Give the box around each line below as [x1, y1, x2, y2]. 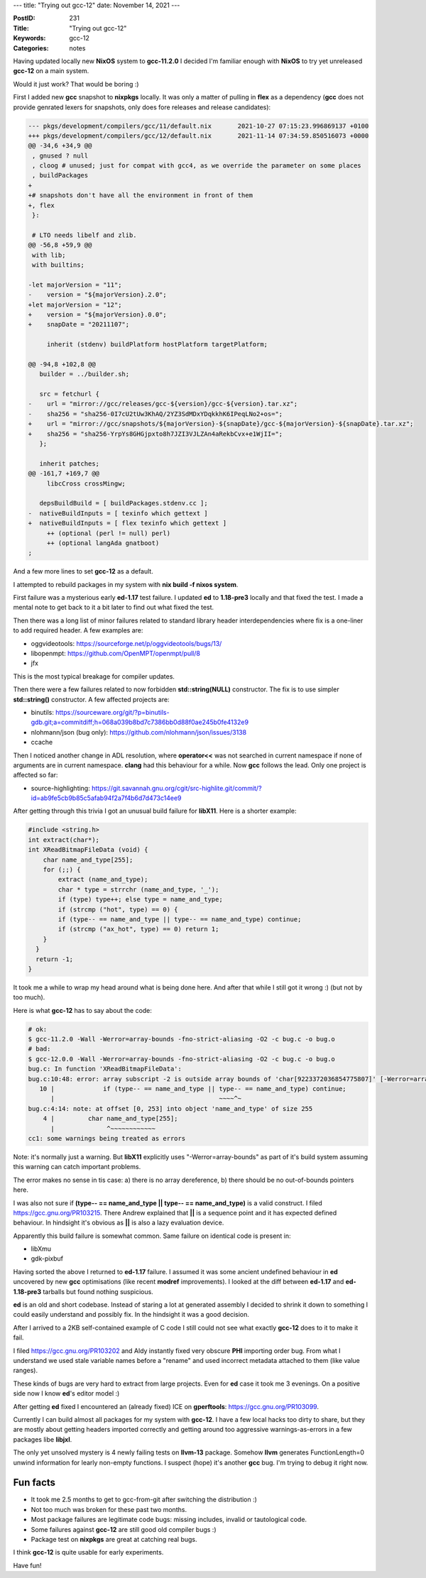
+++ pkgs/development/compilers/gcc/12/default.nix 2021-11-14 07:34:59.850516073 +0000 [28, 131, 369, 140]
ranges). [13, 1366, 38, 1375]
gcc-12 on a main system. [13, 67, 89, 75]
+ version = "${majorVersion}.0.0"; [28, 310, 167, 319]
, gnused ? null [32, 151, 89, 160]
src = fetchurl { [39, 390, 99, 398]
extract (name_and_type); [58, 875, 148, 884]
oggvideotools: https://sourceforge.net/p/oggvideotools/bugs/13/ [31, 639, 222, 647]
